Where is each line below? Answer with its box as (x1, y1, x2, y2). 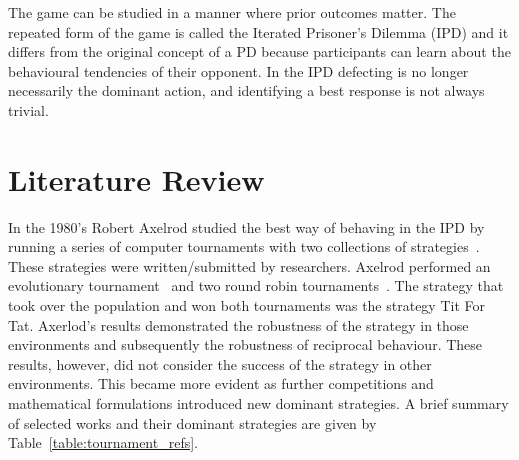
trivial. (8, 99, 49, 120)
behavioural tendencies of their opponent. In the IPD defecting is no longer (8, 60, 469, 81)
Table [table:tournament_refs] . (8, 432, 198, 453)
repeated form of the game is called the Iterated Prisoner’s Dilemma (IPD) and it (8, 21, 509, 42)
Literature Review (8, 158, 265, 199)
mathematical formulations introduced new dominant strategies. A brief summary (8, 393, 509, 414)
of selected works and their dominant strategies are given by (8, 412, 377, 433)
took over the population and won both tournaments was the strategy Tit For (8, 295, 485, 316)
